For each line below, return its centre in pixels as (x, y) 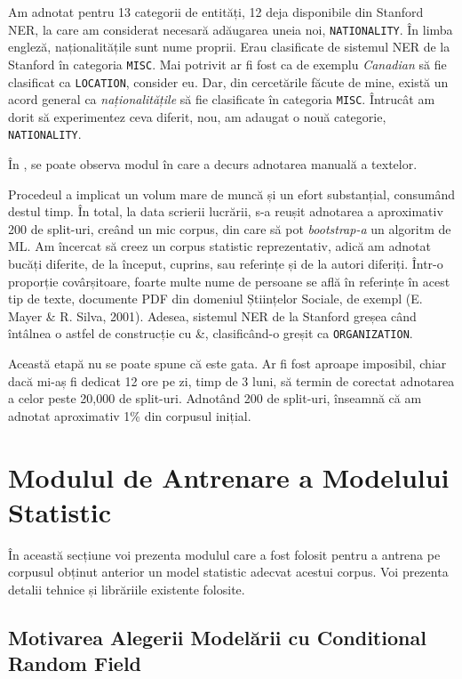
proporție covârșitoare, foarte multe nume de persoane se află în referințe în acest (229, 281)
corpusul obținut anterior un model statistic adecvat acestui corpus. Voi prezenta (228, 572)
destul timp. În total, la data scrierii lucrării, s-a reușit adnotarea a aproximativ (226, 211)
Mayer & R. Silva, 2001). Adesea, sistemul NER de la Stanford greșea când (212, 315)
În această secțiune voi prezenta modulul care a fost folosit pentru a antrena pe (224, 554)
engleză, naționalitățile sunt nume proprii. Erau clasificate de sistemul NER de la (229, 47)
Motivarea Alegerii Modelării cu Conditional (217, 637)
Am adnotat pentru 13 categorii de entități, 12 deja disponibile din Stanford (216, 12)
